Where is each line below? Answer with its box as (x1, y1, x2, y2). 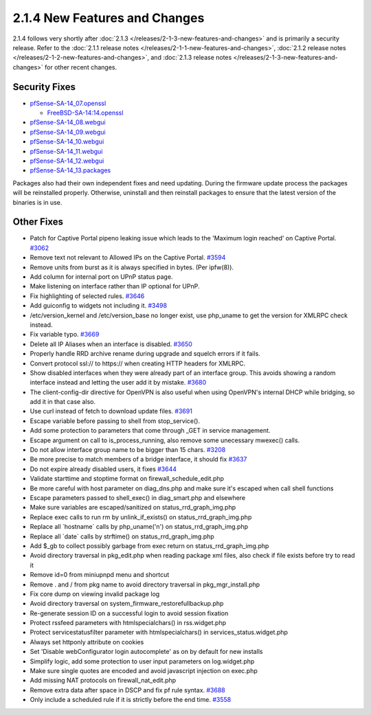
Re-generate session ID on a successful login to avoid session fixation (30, 609, 229, 617)
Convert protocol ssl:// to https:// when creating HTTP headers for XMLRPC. (30, 359, 246, 367)
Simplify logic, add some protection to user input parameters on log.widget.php (30, 657, 255, 666)
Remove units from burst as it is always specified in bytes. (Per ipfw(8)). (30, 263, 234, 271)
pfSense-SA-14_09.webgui (30, 128, 106, 136)
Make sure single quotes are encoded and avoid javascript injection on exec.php (30, 667, 258, 675)
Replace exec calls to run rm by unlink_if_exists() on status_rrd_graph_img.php (30, 512, 252, 521)
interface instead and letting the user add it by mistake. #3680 (30, 378, 207, 387)
